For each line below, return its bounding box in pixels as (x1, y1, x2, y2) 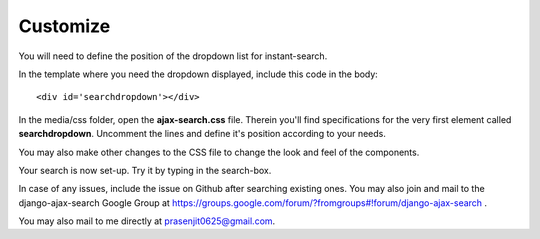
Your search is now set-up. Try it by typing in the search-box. (18, 164, 272, 176)
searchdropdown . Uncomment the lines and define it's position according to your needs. (18, 128, 387, 140)
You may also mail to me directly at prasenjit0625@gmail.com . (18, 215, 276, 227)
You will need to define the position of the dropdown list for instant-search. (18, 50, 328, 62)
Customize (18, 15, 111, 37)
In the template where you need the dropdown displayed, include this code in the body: (18, 68, 379, 80)
